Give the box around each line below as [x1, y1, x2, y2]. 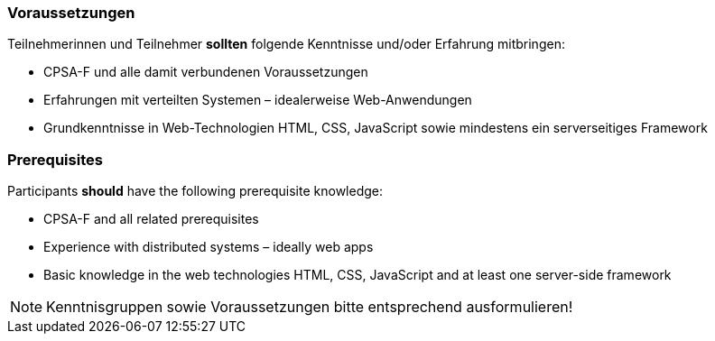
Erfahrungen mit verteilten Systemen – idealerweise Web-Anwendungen [43, 92, 472, 108]
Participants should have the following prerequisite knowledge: [7, 183, 384, 199]
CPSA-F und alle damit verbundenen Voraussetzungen [43, 64, 368, 80]
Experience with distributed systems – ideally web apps [43, 239, 374, 255]
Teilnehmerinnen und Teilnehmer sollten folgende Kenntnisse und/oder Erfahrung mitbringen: [7, 36, 565, 52]
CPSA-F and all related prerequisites [43, 211, 259, 227]
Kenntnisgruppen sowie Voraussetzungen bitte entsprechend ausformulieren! [46, 298, 573, 317]
